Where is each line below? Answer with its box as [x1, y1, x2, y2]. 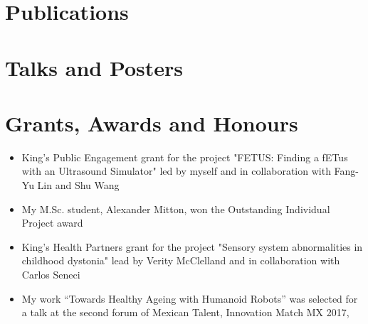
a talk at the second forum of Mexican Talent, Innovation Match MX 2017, [21, 305, 349, 320]
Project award [21, 215, 83, 230]
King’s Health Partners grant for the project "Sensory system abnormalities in [21, 239, 363, 254]
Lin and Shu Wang [37, 178, 120, 193]
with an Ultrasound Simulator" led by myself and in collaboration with [21, 163, 331, 178]
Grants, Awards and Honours [5, 108, 298, 137]
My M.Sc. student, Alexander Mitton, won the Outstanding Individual [21, 201, 330, 216]
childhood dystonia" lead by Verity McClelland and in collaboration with [21, 253, 340, 268]
